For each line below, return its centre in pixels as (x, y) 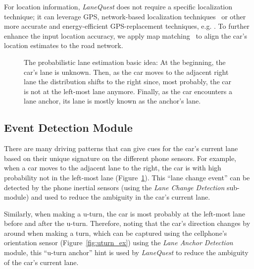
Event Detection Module (68, 128)
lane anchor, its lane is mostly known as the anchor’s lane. (112, 101)
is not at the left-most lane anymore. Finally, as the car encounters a (128, 91)
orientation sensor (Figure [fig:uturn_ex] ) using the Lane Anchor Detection (119, 242)
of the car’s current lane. (41, 262)
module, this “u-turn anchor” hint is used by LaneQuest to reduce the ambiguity (126, 252)
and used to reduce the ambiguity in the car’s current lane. (121, 197)
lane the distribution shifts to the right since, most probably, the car (128, 81)
